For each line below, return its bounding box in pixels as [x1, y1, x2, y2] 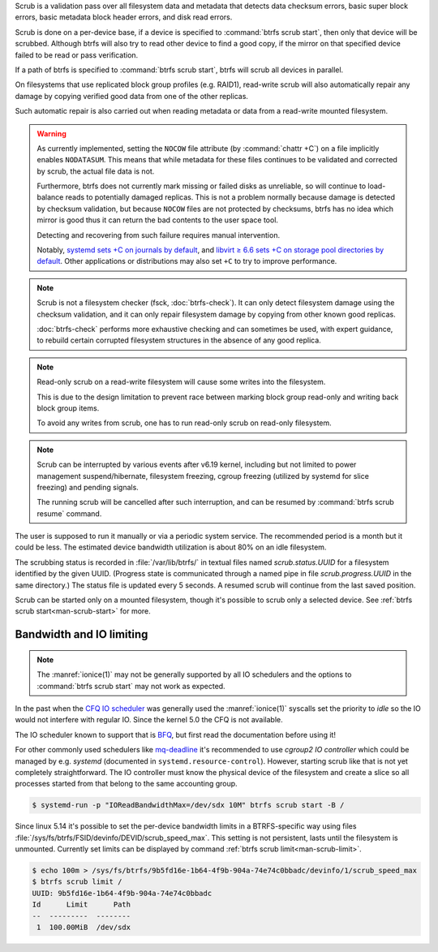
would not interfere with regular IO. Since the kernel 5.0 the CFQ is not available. [15, 715, 283, 725]
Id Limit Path [32, 900, 131, 909]
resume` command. [36, 508, 102, 519]
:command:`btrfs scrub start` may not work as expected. [36, 681, 226, 691]
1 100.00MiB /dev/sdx [36, 923, 131, 933]
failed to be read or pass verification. [15, 50, 139, 60]
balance [36, 192, 64, 202]
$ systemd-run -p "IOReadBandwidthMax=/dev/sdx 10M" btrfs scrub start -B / [32, 800, 345, 810]
